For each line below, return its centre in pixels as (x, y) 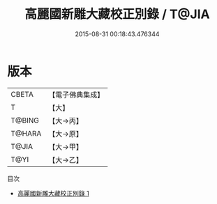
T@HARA (26, 133)
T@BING (25, 120)
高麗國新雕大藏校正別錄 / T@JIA (117, 14)
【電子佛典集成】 (76, 95)
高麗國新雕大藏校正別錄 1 (53, 193)
